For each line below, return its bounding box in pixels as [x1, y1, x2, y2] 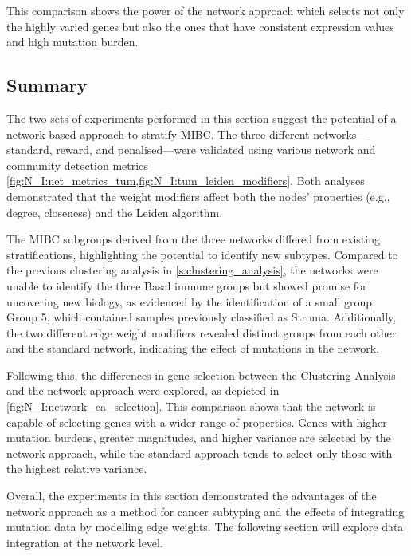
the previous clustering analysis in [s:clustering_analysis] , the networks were [6, 262, 378, 278]
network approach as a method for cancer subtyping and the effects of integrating [6, 503, 405, 519]
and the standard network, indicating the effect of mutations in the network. [6, 340, 380, 357]
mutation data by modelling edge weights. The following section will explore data [6, 519, 404, 535]
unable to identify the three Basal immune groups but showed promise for [6, 277, 367, 294]
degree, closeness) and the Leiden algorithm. [6, 203, 223, 220]
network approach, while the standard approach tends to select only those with [6, 444, 393, 461]
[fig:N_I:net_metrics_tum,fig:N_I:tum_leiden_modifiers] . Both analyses [6, 172, 365, 189]
